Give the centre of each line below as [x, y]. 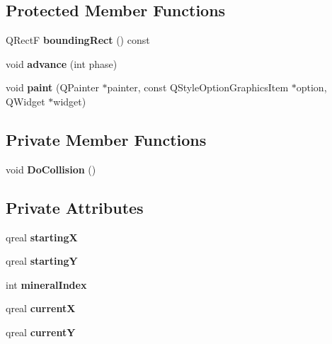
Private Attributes [75, 207]
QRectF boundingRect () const [78, 40]
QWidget [25, 101]
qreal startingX [42, 237]
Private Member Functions [106, 139]
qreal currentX [41, 308]
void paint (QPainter [52, 87]
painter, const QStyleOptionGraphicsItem [198, 87]
